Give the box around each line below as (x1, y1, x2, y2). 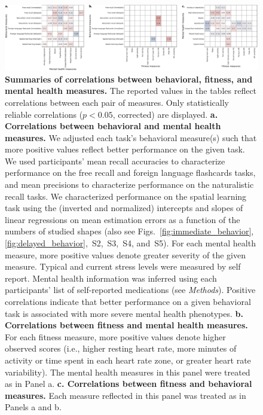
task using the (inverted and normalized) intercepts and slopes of (5, 202, 243, 214)
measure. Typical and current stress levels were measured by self (5, 260, 241, 273)
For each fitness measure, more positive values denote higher (5, 330, 226, 343)
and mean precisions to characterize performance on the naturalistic (5, 178, 254, 191)
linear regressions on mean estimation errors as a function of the (5, 213, 240, 225)
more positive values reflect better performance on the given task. (5, 143, 245, 155)
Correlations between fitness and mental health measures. (5, 319, 248, 331)
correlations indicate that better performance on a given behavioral (5, 295, 251, 308)
